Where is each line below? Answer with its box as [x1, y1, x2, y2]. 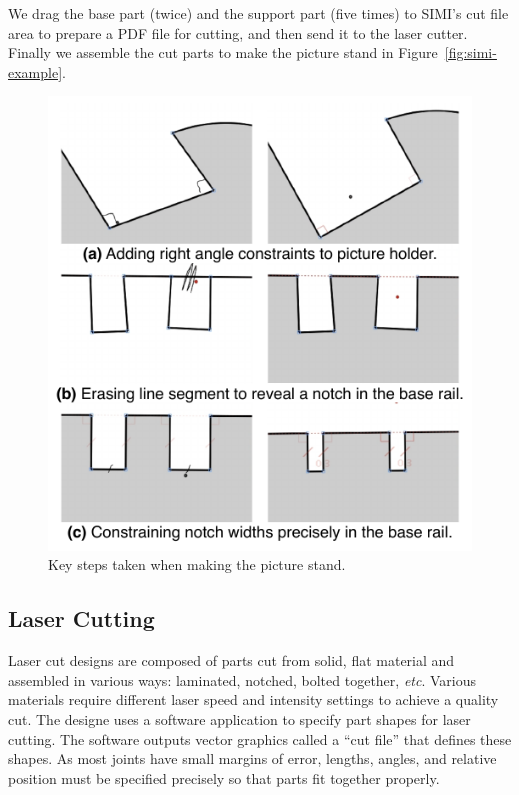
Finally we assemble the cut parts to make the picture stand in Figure [8, 42, 438, 63]
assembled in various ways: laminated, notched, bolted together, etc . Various [8, 669, 476, 690]
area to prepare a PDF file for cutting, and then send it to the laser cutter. [8, 22, 468, 43]
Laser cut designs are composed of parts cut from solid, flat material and [8, 650, 455, 671]
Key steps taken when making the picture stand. [48, 554, 346, 575]
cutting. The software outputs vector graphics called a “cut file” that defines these [8, 728, 512, 749]
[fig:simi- [444, 42, 497, 63]
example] [8, 61, 63, 82]
